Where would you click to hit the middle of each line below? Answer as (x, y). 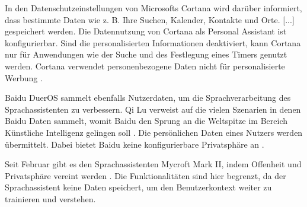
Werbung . (24, 77)
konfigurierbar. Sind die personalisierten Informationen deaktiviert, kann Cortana (153, 42)
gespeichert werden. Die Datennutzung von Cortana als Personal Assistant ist (146, 31)
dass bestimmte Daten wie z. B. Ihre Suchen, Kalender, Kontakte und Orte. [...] (150, 19)
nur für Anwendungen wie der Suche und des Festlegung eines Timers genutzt (146, 54)
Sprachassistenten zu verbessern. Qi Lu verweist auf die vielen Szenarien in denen (153, 109)
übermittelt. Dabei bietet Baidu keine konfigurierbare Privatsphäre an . (135, 144)
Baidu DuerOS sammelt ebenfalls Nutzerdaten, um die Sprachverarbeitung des (148, 98)
